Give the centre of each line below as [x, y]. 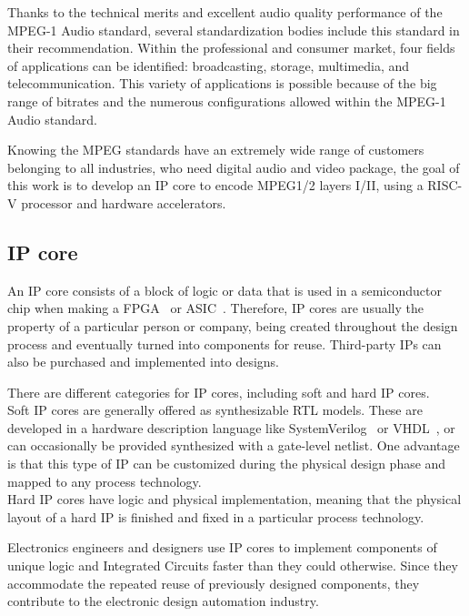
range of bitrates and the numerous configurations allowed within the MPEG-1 [227, 101]
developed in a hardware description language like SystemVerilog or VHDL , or [231, 427]
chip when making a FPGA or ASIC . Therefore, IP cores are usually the [215, 308]
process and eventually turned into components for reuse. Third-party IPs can [225, 343]
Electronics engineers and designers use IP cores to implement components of [222, 547]
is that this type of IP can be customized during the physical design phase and [227, 464]
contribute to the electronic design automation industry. [163, 601]
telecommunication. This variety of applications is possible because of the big [222, 83]
